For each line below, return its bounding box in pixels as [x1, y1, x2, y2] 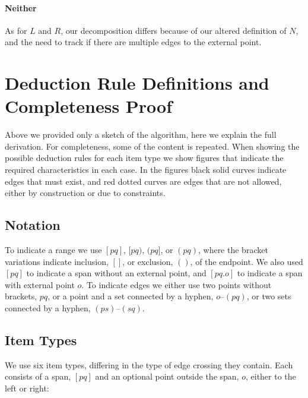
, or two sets [246, 290, 291, 302]
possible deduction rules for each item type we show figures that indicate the [5, 151, 284, 164]
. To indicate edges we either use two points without [81, 278, 272, 290]
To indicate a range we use [5, 244, 102, 256]
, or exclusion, [122, 255, 173, 267]
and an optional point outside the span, [95, 370, 239, 383]
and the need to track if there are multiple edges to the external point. [5, 36, 262, 48]
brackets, [5, 290, 37, 302]
